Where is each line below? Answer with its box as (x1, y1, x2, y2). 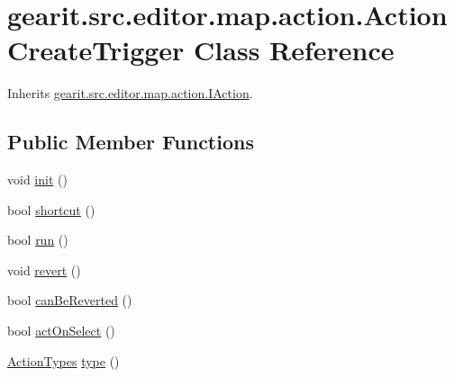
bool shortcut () (7, 200, 95, 219)
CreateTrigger (7, 31, 185, 68)
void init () (7, 170, 68, 189)
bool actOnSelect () (7, 321, 115, 340)
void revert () (7, 260, 81, 279)
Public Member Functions (7, 128, 254, 156)
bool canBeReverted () (7, 291, 132, 310)
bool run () (7, 230, 68, 249)
